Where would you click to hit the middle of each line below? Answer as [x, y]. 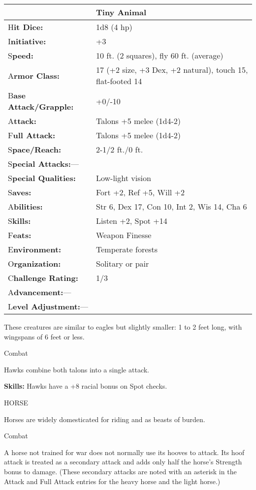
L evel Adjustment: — [48, 306]
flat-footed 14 [119, 81]
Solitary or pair [122, 263]
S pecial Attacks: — [43, 164]
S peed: [21, 55]
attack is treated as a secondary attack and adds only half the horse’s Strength [123, 462]
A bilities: [25, 206]
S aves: [20, 192]
